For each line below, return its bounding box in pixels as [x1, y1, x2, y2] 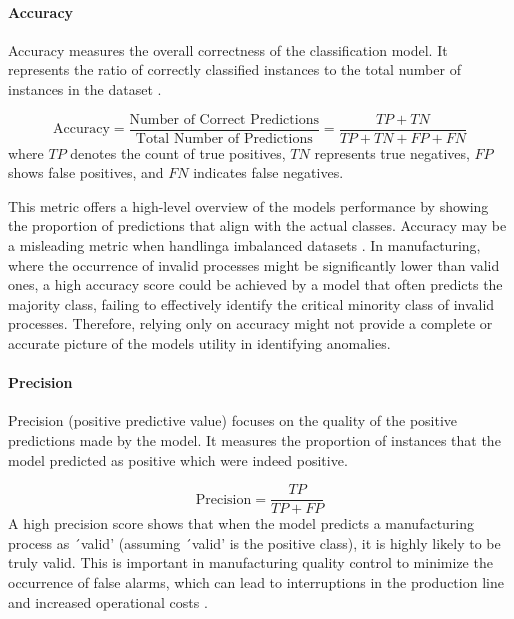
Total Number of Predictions [135, 131, 313, 146]
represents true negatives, [314, 142, 470, 163]
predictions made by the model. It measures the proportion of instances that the [8, 429, 501, 450]
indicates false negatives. [193, 162, 344, 183]
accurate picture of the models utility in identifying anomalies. [8, 332, 391, 353]
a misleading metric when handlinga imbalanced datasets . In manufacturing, [8, 235, 481, 256]
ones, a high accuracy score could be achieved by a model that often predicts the [8, 274, 503, 295]
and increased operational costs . [8, 591, 208, 612]
